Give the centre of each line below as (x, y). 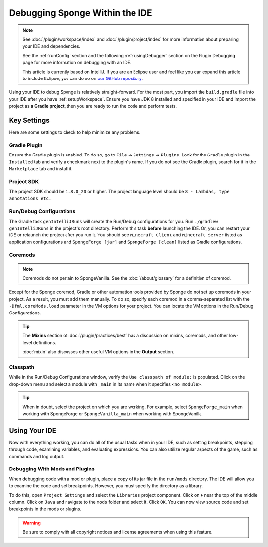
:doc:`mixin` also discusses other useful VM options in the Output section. (99, 352)
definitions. (45, 342)
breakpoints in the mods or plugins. (45, 509)
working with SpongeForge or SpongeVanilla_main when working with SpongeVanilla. (113, 414)
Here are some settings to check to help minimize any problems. (75, 132)
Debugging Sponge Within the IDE (81, 13)
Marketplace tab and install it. (41, 168)
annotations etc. (30, 198)
